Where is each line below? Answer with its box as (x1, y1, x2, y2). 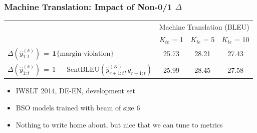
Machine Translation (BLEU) (159, 21, 249, 32)
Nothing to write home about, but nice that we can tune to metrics (16, 119, 223, 129)
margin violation (60, 50, 111, 57)
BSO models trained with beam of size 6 (16, 102, 140, 112)
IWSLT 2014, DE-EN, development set (16, 85, 135, 96)
